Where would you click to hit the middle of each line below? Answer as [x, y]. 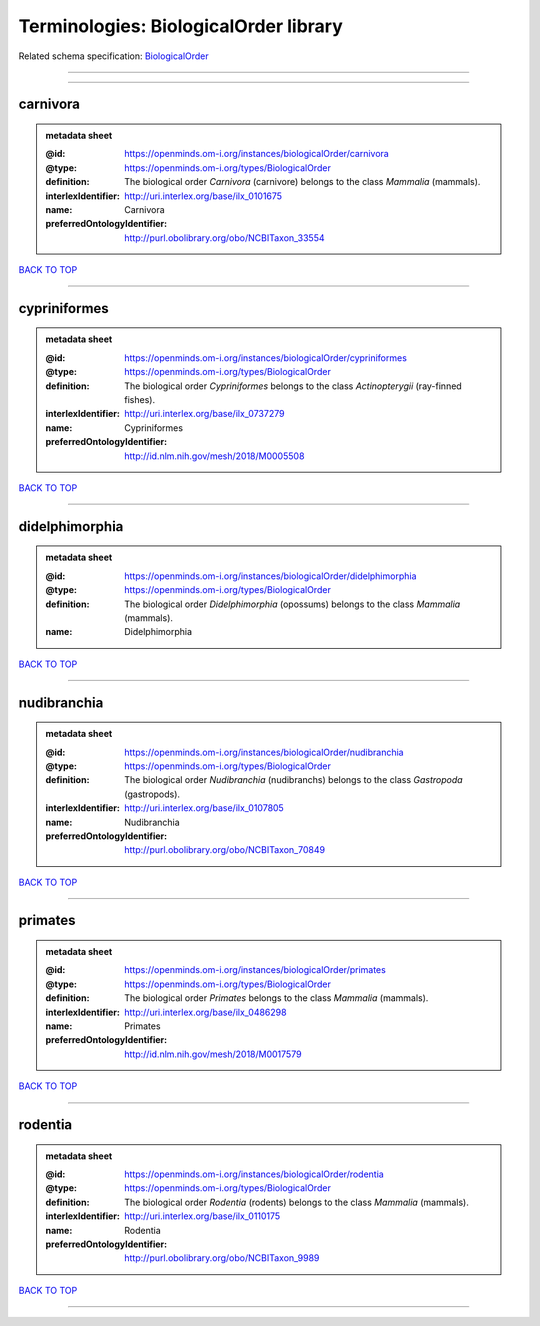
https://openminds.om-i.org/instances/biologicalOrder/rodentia [254, 1174]
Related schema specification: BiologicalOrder [113, 56]
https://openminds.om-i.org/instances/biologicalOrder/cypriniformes [265, 357]
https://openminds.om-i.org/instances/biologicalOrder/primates [255, 970]
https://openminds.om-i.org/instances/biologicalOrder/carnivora [256, 154]
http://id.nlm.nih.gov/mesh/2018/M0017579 [213, 1054]
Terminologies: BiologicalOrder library [181, 26]
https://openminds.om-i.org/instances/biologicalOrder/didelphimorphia [270, 576]
